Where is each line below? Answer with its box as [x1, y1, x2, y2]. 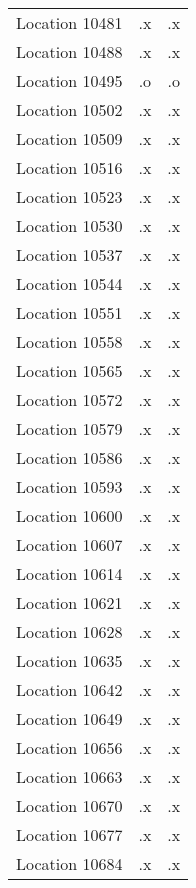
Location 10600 [16, 504, 123, 527]
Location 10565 [16, 359, 123, 382]
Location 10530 [16, 214, 123, 237]
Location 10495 [16, 69, 123, 92]
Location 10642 [16, 678, 123, 701]
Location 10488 [16, 40, 123, 63]
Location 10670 [16, 794, 123, 817]
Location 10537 [16, 243, 123, 266]
